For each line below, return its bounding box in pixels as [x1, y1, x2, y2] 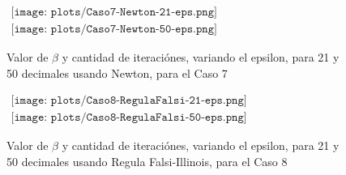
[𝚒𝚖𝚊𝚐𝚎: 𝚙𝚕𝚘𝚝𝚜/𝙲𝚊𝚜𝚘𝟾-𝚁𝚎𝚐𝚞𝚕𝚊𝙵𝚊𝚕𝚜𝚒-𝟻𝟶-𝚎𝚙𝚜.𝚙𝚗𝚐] [11, 112, 247, 124]
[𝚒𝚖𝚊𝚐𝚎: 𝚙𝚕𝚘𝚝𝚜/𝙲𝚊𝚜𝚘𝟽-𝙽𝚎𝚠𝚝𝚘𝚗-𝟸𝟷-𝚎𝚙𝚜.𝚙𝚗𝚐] [11, 6, 217, 19]
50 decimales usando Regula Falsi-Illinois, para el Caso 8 [6, 152, 288, 169]
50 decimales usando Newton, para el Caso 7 [6, 64, 228, 81]
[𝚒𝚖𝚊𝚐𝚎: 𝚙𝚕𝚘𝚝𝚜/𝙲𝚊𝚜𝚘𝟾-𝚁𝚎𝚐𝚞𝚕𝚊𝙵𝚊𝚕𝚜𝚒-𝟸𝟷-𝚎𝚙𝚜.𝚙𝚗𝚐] [11, 95, 247, 107]
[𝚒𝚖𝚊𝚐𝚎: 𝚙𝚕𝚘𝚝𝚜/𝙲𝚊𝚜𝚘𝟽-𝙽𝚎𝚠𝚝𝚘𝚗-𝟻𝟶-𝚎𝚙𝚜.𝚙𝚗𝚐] [11, 23, 217, 36]
